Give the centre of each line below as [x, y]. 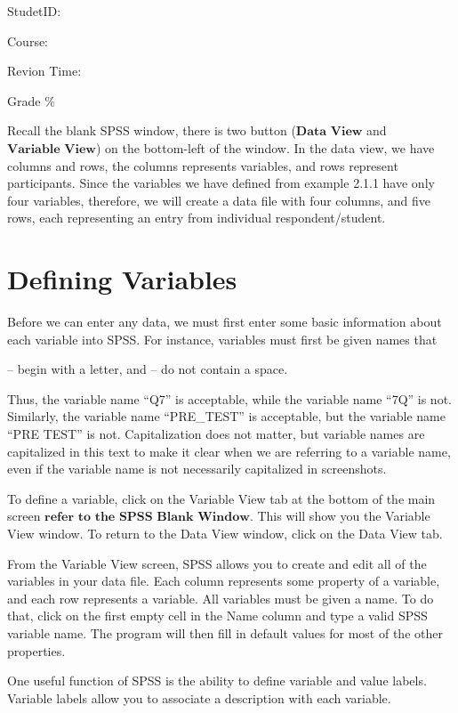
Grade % [31, 100]
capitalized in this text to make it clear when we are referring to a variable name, [229, 451]
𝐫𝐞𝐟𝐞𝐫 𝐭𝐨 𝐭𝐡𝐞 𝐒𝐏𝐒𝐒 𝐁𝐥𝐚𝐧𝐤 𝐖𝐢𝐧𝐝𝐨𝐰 [147, 518]
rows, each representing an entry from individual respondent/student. [197, 218]
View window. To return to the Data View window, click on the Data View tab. [225, 533]
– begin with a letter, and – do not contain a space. [148, 369]
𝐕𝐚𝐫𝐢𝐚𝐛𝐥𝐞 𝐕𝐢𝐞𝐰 [52, 149]
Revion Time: [44, 71]
